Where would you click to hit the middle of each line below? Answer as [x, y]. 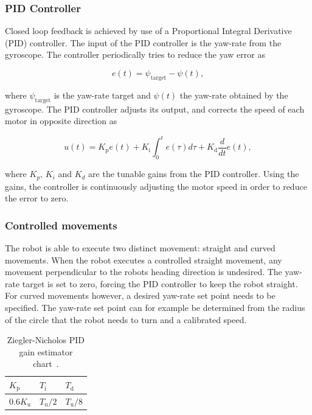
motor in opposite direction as [61, 121]
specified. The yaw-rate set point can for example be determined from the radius [155, 307]
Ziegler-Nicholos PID [46, 340]
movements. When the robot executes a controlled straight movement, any [144, 260]
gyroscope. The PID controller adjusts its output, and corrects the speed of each [155, 109]
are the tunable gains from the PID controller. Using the [194, 174]
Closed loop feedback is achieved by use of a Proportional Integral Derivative [148, 31]
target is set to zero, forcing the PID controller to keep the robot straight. [160, 283]
